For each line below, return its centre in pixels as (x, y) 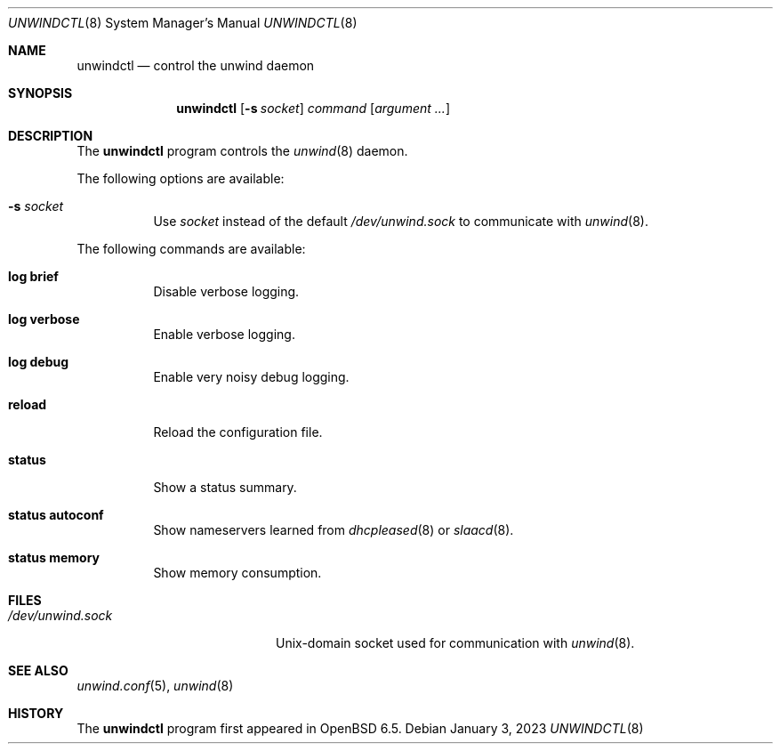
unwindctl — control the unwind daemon (196, 65)
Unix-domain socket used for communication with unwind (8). (455, 643)
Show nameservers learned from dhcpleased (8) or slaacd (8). (334, 530)
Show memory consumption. (237, 573)
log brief (33, 276)
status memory (54, 557)
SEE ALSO (38, 670)
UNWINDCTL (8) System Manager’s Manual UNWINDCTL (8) (183, 23)
